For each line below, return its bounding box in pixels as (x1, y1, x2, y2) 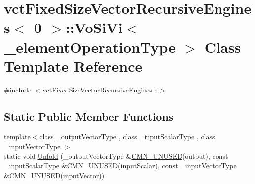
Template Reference (4, 56, 143, 76)
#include (4, 84, 32, 94)
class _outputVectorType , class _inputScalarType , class (39, 131, 215, 142)
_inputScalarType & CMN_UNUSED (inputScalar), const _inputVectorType (4, 160, 237, 171)
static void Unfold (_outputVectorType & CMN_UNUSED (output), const (4, 151, 228, 161)
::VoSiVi (65, 17, 123, 37)
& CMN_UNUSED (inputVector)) (4, 170, 105, 180)
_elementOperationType (4, 36, 176, 57)
